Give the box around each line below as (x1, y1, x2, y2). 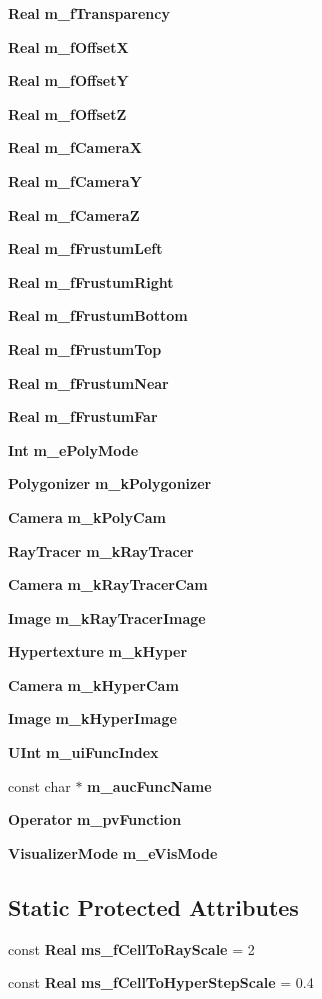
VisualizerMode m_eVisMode (8, 842, 218, 863)
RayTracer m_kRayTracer (8, 540, 194, 561)
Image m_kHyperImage (8, 708, 177, 729)
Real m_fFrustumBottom (8, 305, 188, 326)
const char (8, 775, 71, 796)
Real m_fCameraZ (8, 204, 140, 225)
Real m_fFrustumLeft (8, 238, 163, 259)
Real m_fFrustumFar (8, 406, 158, 427)
